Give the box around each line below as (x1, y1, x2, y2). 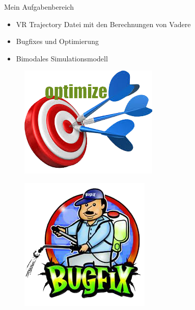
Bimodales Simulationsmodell (16, 53, 108, 63)
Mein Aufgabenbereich (4, 2, 74, 12)
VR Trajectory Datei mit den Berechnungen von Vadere (16, 18, 191, 29)
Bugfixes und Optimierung (16, 36, 99, 47)
